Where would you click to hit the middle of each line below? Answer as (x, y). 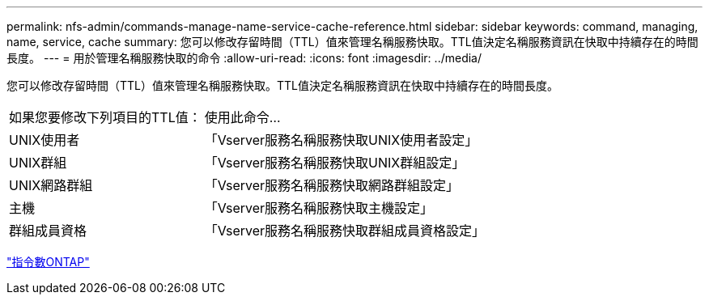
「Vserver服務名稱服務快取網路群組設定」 (332, 185)
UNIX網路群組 (51, 185)
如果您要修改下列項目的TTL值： (105, 117)
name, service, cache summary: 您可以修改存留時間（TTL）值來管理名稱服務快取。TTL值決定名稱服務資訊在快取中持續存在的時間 (352, 42)
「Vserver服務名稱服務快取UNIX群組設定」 (335, 163)
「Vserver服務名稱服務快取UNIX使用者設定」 (341, 140)
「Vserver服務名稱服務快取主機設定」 (319, 208)
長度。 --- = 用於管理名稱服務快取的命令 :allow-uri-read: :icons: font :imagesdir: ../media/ (244, 58)
